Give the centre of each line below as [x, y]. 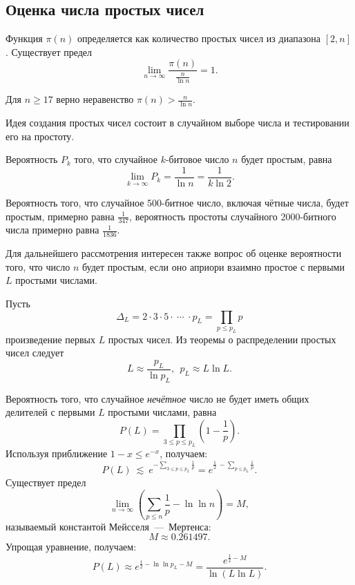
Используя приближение [57, 453]
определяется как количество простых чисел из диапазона [199, 38]
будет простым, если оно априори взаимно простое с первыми [213, 266]
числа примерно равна [52, 230]
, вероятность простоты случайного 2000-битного [233, 216]
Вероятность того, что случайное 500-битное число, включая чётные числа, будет [177, 202]
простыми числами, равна [162, 412]
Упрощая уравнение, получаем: [71, 547]
